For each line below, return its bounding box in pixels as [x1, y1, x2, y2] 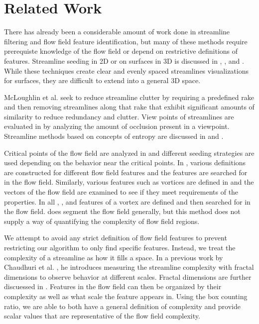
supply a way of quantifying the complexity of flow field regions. [4, 216, 200, 226]
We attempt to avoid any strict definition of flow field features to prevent [4, 232, 227, 243]
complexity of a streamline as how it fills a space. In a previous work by [4, 252, 223, 262]
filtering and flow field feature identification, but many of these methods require [4, 36, 248, 46]
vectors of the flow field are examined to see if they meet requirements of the [4, 187, 239, 197]
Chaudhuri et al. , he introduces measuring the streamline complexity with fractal [4, 262, 254, 272]
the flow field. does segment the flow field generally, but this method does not [4, 206, 241, 216]
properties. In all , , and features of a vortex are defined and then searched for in [4, 196, 251, 207]
